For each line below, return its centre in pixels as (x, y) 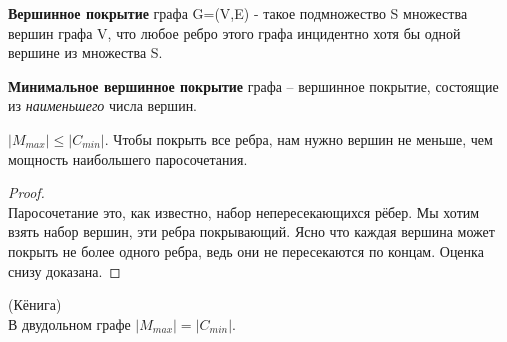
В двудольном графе (69, 323)
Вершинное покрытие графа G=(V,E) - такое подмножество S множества (238, 13)
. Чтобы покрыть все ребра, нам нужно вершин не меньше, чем (298, 138)
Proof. (26, 192)
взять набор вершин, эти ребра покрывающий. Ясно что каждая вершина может (251, 231)
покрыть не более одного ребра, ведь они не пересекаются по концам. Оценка (246, 250)
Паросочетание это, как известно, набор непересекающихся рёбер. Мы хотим (244, 211)
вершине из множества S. (85, 52)
